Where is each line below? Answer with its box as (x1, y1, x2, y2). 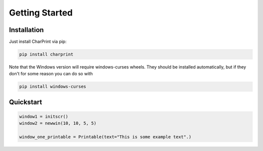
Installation (9, 26, 44, 34)
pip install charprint (19, 51, 74, 57)
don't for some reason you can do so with (9, 71, 93, 77)
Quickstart (9, 98, 42, 106)
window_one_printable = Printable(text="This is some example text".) (19, 134, 192, 140)
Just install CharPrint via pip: (9, 39, 67, 45)
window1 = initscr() (19, 114, 68, 119)
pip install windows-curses (19, 84, 86, 89)
